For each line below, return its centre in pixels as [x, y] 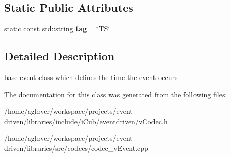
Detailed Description [60, 56]
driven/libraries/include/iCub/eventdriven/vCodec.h [86, 121]
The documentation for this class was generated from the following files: [116, 94]
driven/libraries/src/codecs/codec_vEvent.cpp [76, 148]
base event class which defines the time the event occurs [91, 77]
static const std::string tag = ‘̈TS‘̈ [57, 29]
